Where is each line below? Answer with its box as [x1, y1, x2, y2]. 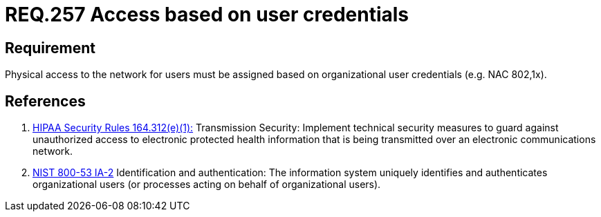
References [5, 92, 86, 110]
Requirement [5, 39, 96, 57]
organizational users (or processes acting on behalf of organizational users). [33, 178, 381, 191]
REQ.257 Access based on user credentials [5, 3, 409, 26]
